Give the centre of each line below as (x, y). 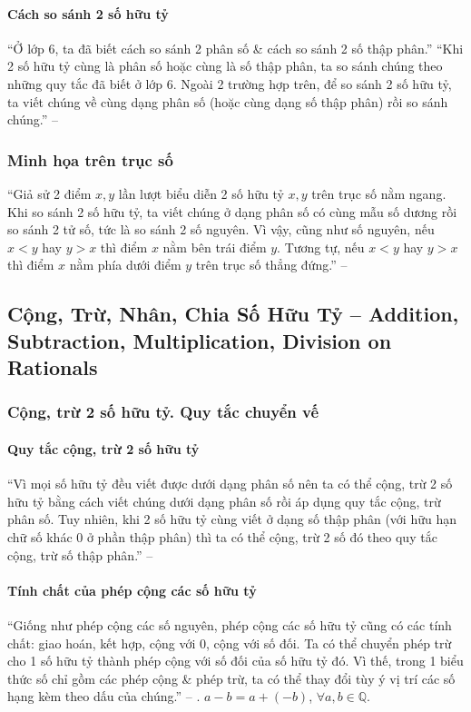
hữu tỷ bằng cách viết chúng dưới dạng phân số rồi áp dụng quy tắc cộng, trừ (224, 501)
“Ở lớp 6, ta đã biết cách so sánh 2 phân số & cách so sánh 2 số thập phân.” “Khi (235, 48)
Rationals (53, 367)
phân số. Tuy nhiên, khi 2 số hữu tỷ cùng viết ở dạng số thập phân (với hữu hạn (232, 519)
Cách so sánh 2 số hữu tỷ (88, 13)
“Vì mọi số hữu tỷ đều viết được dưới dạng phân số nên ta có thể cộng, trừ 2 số (230, 484)
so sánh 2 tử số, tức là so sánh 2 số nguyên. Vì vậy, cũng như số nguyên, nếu (221, 229)
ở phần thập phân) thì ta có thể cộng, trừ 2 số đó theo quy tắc (262, 536)
